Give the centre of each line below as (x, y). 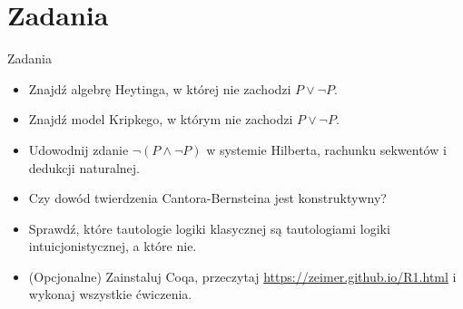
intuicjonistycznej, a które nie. (113, 246)
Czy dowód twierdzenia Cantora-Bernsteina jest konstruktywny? (207, 198)
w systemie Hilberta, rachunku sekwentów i (326, 149)
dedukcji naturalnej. (84, 167)
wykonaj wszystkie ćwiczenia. (110, 294)
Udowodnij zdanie (79, 149)
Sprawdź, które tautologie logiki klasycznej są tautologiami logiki (209, 228)
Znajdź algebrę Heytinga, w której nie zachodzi (160, 88)
